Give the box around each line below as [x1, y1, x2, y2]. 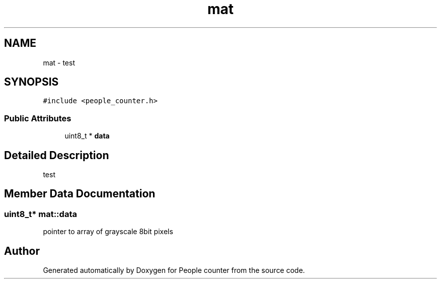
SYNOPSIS [4, 76, 59, 89]
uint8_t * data [64, 131, 110, 140]
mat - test [43, 58, 75, 67]
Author [4, 244, 40, 257]
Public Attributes [4, 113, 71, 123]
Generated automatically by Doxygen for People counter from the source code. [43, 266, 305, 275]
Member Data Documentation [4, 187, 156, 200]
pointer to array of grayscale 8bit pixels [43, 227, 173, 236]
